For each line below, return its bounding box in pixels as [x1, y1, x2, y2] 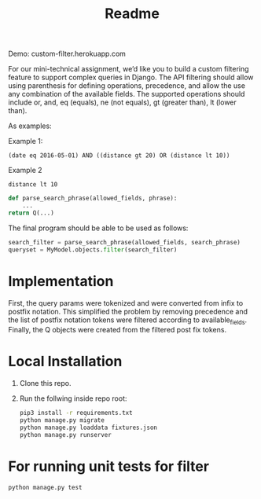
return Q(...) [8, 209, 55, 217]
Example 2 [8, 166, 42, 175]
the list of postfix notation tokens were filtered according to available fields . [8, 315, 248, 326]
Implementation [8, 272, 114, 290]
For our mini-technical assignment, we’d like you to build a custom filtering [8, 64, 249, 74]
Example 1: [8, 137, 43, 146]
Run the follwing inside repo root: [19, 394, 127, 403]
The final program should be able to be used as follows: [8, 223, 189, 233]
